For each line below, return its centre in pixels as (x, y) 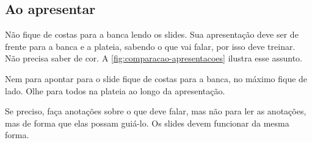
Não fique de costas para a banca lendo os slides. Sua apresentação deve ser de (152, 34)
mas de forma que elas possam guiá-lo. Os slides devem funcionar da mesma (147, 123)
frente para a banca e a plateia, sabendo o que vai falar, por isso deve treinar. (150, 46)
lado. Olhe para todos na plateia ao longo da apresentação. (115, 90)
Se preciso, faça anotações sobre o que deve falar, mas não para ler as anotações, (156, 111)
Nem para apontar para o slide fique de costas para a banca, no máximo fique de (156, 78)
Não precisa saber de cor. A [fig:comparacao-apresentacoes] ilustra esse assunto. (154, 58)
